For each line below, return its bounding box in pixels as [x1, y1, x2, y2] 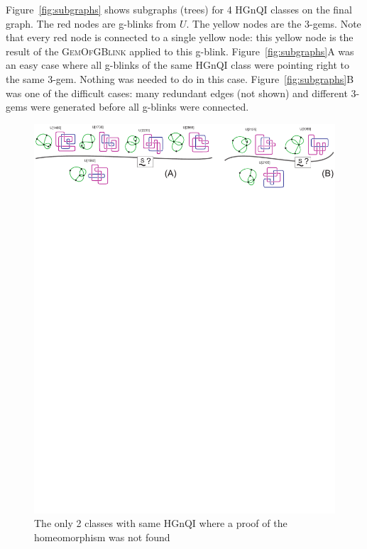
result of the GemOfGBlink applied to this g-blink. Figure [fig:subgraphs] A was [6, 43, 354, 58]
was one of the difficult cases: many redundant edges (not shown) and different [6, 85, 348, 100]
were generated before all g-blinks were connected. [31, 99, 249, 114]
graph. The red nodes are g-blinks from [6, 16, 177, 30]
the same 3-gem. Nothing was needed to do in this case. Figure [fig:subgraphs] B [6, 71, 354, 86]
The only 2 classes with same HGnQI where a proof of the [34, 516, 287, 531]
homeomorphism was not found [34, 529, 170, 544]
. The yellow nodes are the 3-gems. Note [186, 16, 361, 30]
